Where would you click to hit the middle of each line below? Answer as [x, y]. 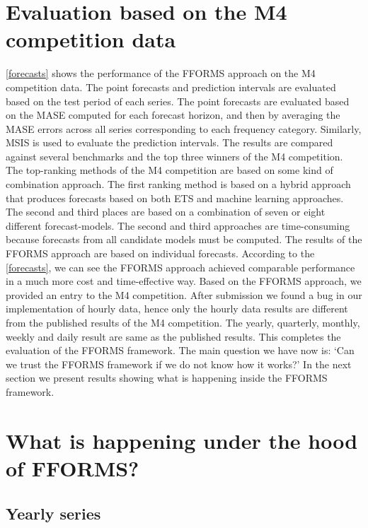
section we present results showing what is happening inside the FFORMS [167, 378]
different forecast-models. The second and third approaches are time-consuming [178, 225]
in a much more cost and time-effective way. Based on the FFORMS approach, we [184, 281]
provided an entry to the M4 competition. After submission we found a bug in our [184, 294]
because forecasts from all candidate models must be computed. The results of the [184, 239]
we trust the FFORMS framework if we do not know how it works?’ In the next [179, 364]
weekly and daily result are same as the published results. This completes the [173, 336]
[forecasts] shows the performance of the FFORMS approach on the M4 [161, 73]
